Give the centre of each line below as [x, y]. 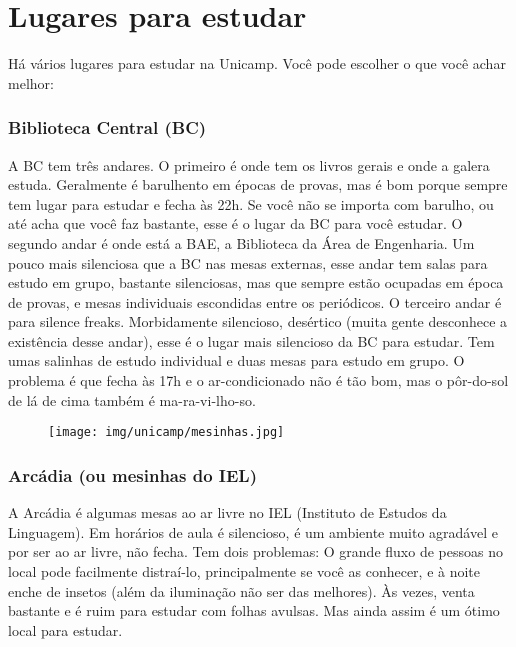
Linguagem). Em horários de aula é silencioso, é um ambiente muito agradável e [253, 531]
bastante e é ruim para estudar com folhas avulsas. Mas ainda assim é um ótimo [254, 610]
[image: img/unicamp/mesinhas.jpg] [166, 432]
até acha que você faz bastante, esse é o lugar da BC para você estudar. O [235, 223]
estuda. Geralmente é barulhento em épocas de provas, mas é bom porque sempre [258, 184]
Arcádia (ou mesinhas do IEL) [132, 474]
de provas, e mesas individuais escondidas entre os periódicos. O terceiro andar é [255, 301]
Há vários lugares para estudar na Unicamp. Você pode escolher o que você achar [257, 63]
